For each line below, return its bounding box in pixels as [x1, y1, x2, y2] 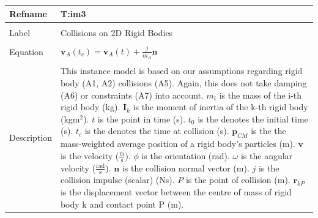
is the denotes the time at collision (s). [84, 124, 229, 137]
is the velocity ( [60, 149, 119, 162]
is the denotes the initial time [198, 112, 308, 125]
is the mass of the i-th [219, 88, 302, 101]
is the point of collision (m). [185, 173, 290, 186]
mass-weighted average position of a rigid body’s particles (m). [60, 137, 295, 150]
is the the [251, 124, 286, 137]
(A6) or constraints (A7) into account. [60, 88, 204, 101]
